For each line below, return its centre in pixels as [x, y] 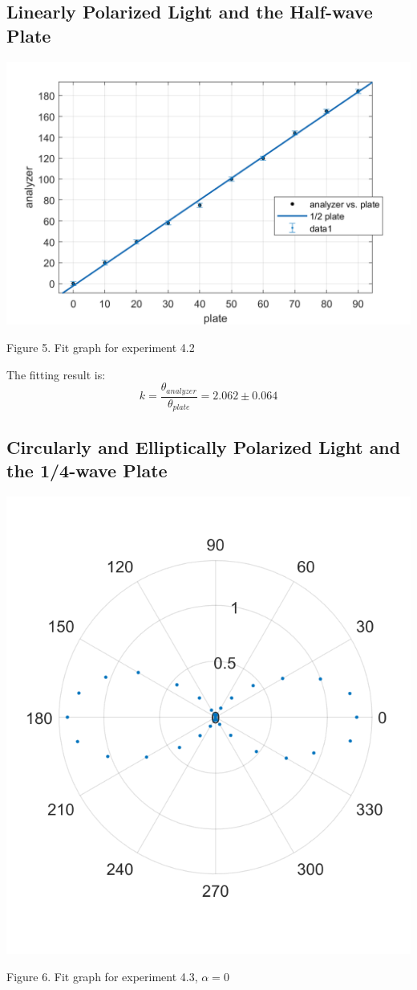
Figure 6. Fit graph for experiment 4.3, [102, 976]
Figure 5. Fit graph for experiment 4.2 [101, 347]
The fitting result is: [56, 374]
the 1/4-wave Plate [87, 470]
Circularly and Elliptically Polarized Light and [204, 446]
